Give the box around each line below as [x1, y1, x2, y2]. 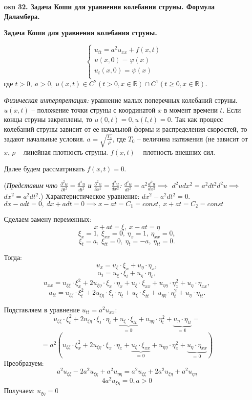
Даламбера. [4, 11, 40, 21]
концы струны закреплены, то [4, 114, 92, 124]
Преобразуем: [4, 357, 44, 368]
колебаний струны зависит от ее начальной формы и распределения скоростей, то [4, 123, 247, 134]
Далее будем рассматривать [4, 163, 85, 173]
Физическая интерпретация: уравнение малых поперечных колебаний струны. [4, 95, 238, 105]
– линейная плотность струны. [18, 147, 108, 157]
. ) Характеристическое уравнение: [38, 191, 140, 201]
